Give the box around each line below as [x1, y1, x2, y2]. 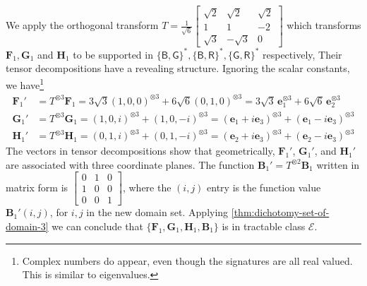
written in [316, 157, 360, 172]
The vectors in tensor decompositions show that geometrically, [6, 143, 275, 158]
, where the [122, 179, 172, 194]
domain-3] [6, 219, 49, 234]
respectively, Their [263, 47, 342, 61]
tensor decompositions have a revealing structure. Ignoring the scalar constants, [6, 61, 350, 76]
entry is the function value [207, 179, 321, 194]
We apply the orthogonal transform [6, 18, 159, 32]
